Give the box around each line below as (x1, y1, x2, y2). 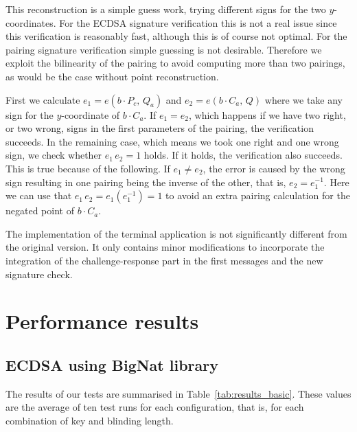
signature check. (5, 266, 73, 281)
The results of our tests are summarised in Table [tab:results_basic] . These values (5, 386, 352, 400)
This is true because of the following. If (5, 161, 170, 175)
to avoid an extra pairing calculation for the (165, 188, 350, 203)
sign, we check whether (5, 148, 102, 162)
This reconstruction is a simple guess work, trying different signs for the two (5, 2, 326, 16)
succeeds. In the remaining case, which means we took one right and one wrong (5, 134, 339, 148)
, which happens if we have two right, (189, 107, 346, 122)
